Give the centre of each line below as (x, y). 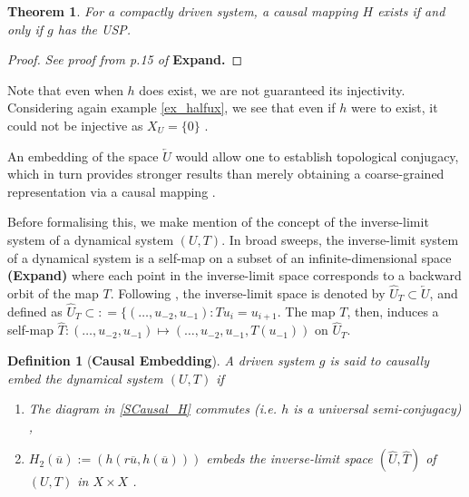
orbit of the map (53, 292)
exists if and (411, 11)
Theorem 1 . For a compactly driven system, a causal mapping (183, 11)
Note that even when (65, 89)
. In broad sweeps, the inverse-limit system (340, 239)
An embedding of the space (83, 156)
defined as (35, 311)
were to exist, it (394, 107)
